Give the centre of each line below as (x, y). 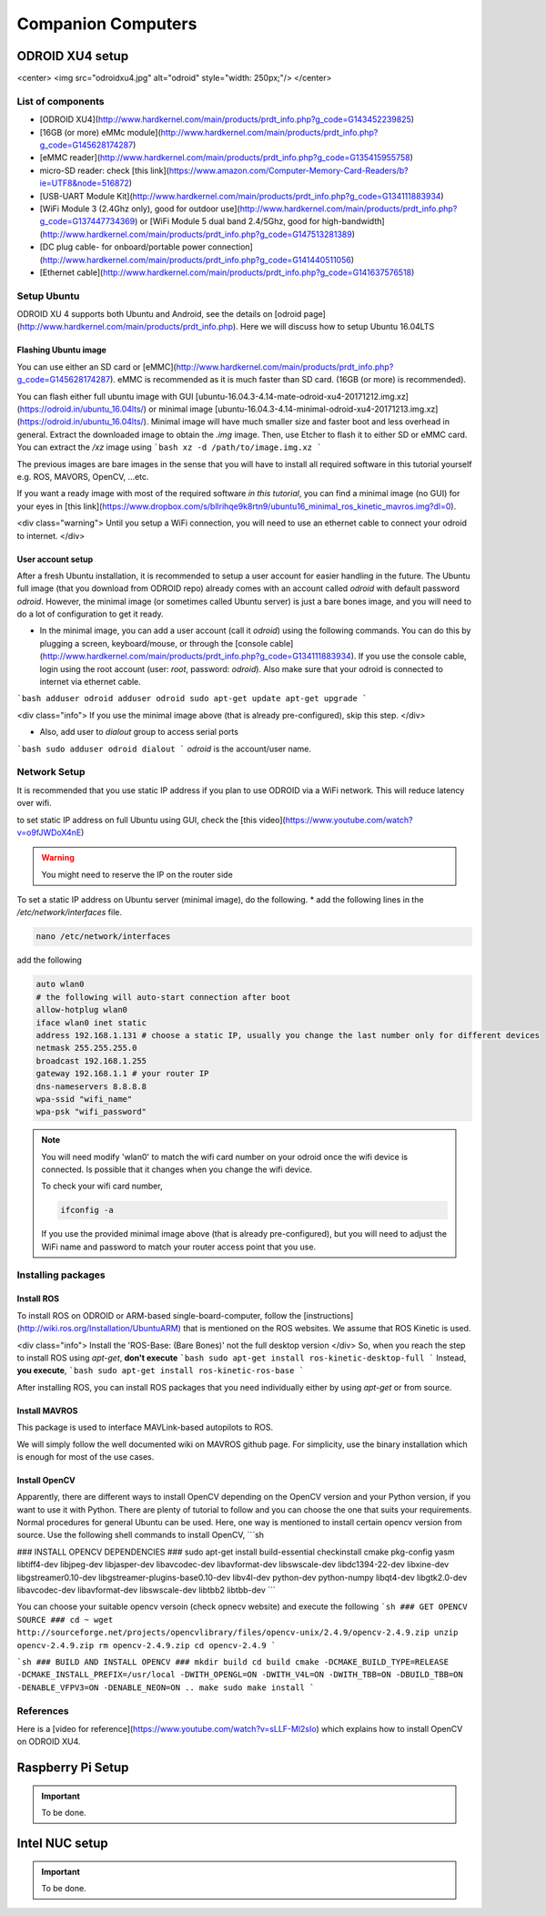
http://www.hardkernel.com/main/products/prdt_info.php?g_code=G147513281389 (197, 234)
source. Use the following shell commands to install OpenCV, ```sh (140, 1535)
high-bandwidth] (354, 221)
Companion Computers (107, 24)
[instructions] (329, 1315)
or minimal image (181, 409)
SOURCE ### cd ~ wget (65, 1620)
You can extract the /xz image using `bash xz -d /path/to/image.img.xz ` (169, 447)
